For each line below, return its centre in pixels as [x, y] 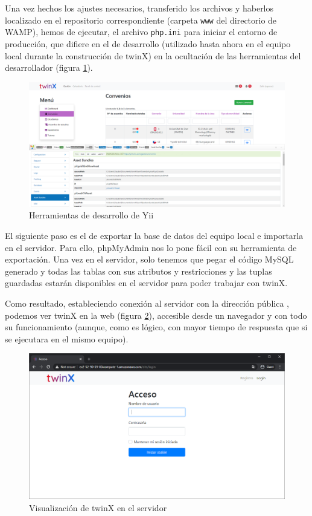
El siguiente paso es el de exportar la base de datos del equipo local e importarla [154, 236]
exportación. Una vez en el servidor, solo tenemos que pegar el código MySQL [149, 259]
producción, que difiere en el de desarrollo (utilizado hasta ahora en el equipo [148, 43]
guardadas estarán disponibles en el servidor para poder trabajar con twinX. [146, 283]
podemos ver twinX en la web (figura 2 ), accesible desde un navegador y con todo [156, 315]
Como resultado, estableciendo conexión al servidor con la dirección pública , [147, 303]
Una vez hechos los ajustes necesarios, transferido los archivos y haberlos [139, 8]
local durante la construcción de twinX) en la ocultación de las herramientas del [153, 55]
